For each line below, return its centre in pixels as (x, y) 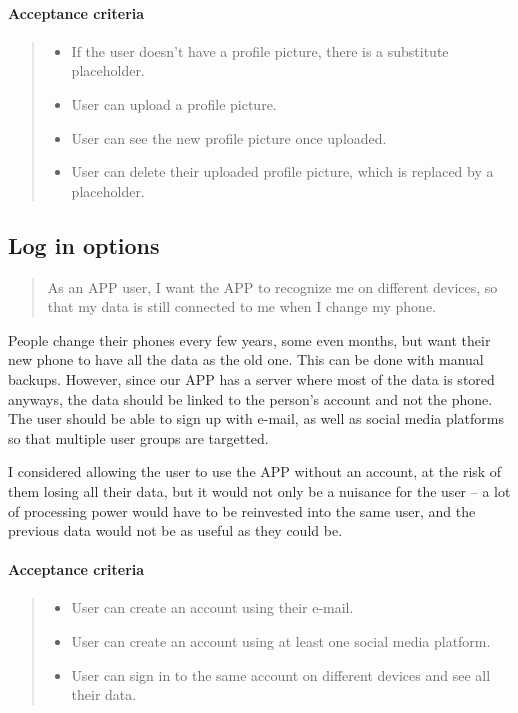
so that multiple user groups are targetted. (138, 437)
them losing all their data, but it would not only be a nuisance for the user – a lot (259, 490)
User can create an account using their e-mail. (212, 607)
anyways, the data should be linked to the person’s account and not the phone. (250, 398)
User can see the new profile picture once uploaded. (229, 137)
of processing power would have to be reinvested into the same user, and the (242, 510)
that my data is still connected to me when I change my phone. (242, 306)
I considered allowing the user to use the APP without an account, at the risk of (255, 471)
